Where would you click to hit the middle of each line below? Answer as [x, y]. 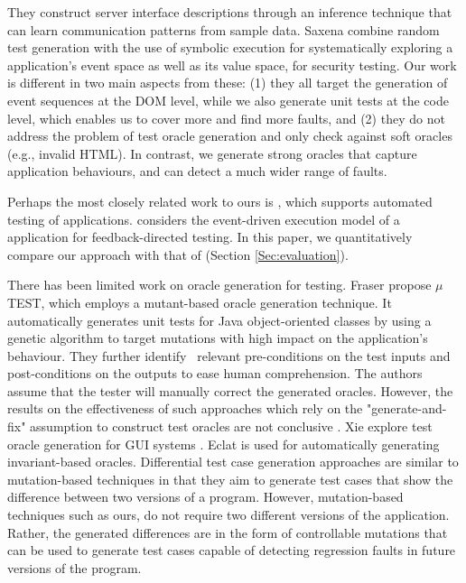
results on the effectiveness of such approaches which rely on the [185, 408]
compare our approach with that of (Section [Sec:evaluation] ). [178, 254]
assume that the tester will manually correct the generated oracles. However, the [230, 390]
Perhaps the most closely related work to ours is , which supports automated [220, 201]
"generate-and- [406, 408]
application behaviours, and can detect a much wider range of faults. [197, 171]
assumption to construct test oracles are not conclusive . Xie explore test [231, 426]
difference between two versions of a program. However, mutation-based [205, 497]
